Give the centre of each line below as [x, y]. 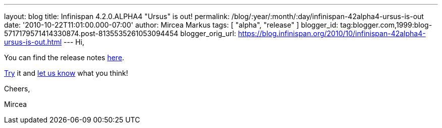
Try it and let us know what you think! [66, 73]
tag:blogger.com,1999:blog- [386, 25]
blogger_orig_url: [208, 33]
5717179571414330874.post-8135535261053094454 [91, 33]
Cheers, [17, 89]
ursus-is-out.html [33, 42]
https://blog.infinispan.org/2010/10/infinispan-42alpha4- [332, 33]
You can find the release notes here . [64, 57]
